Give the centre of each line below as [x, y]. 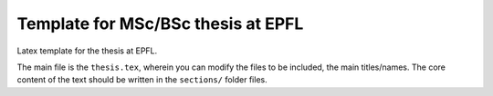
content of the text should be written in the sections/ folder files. [142, 80]
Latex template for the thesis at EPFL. [87, 51]
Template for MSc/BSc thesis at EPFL [160, 24]
